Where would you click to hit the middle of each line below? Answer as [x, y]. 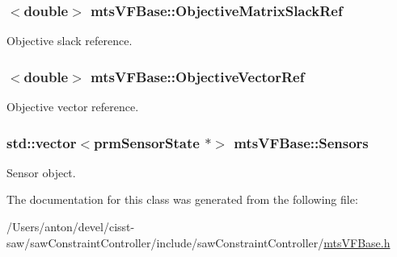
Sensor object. [41, 172]
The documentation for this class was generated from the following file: [182, 199]
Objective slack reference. [70, 41]
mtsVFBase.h [357, 242]
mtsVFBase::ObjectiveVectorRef [198, 76]
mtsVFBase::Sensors [301, 142]
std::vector [42, 142]
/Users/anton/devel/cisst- [71, 227]
